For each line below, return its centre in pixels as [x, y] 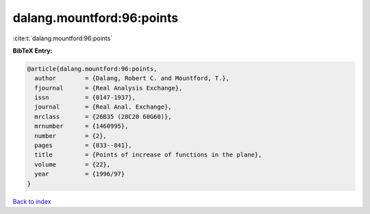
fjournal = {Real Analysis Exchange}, [109, 88]
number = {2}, [71, 136]
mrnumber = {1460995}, [82, 126]
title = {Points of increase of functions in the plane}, [148, 155]
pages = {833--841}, [84, 146]
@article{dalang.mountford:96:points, [92, 69]
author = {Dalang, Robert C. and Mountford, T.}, [132, 78]
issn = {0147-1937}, [85, 98]
